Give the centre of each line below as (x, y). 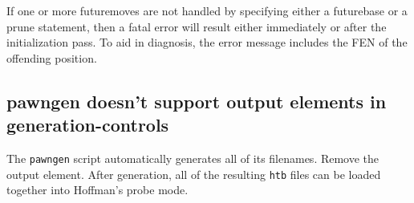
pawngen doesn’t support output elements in (197, 101)
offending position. (52, 57)
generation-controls (88, 125)
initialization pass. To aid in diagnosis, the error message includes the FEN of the (207, 42)
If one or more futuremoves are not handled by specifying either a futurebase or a (207, 10)
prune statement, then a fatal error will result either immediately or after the (197, 26)
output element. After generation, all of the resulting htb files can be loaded (194, 174)
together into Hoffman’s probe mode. (97, 190)
